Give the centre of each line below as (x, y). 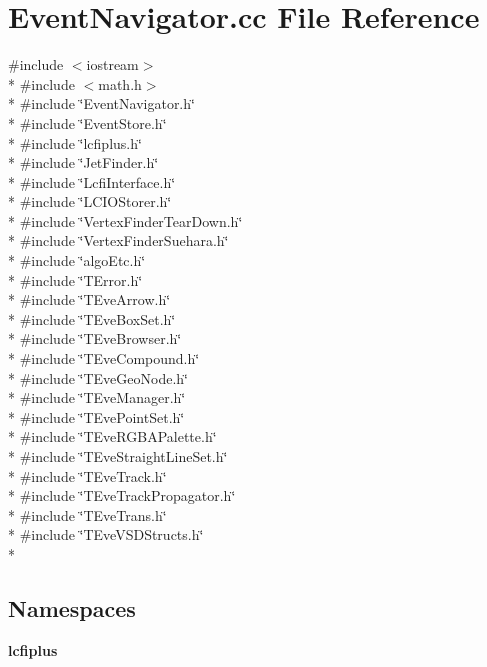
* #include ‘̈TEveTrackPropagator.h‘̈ (122, 495)
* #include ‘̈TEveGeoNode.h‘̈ (98, 377)
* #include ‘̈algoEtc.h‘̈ (77, 260)
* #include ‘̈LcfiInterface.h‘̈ (92, 181)
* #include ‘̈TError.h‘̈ (75, 279)
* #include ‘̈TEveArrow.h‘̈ (89, 299)
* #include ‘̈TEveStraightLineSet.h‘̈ (118, 456)
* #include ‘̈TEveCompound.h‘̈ (104, 358)
